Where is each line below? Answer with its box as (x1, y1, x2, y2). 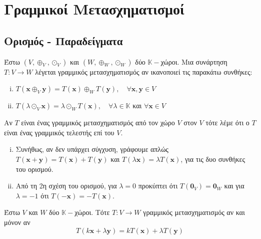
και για (224, 180, 244, 191)
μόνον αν (4, 216, 30, 227)
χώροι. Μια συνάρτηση (160, 56, 227, 67)
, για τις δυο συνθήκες (180, 153, 245, 164)
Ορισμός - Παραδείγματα (4, 33, 123, 48)
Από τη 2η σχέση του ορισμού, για (15, 180, 117, 191)
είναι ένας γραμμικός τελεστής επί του (4, 127, 114, 137)
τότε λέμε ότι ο (205, 117, 249, 128)
